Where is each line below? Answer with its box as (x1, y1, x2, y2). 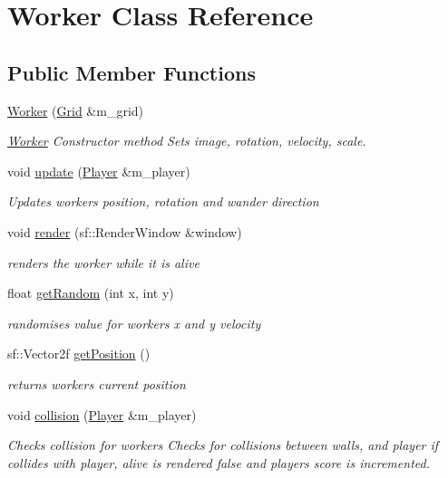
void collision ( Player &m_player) (7, 405, 197, 424)
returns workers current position (7, 374, 186, 393)
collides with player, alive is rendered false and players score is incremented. (7, 453, 430, 472)
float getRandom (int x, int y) (7, 283, 174, 302)
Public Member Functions (7, 58, 256, 86)
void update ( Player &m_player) (7, 161, 190, 180)
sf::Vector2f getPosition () (7, 344, 151, 363)
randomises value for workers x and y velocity (7, 313, 261, 332)
